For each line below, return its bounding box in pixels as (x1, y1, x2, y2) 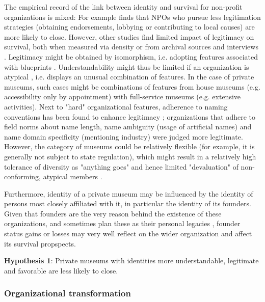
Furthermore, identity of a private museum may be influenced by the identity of (4, 188, 253, 199)
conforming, (4, 171, 41, 182)
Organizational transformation (4, 287, 131, 299)
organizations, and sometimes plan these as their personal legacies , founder (4, 218, 241, 229)
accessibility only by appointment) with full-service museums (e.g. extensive (4, 91, 241, 102)
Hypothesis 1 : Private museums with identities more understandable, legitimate (4, 255, 259, 266)
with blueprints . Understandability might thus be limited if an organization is (4, 61, 249, 72)
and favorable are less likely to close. (4, 265, 118, 276)
